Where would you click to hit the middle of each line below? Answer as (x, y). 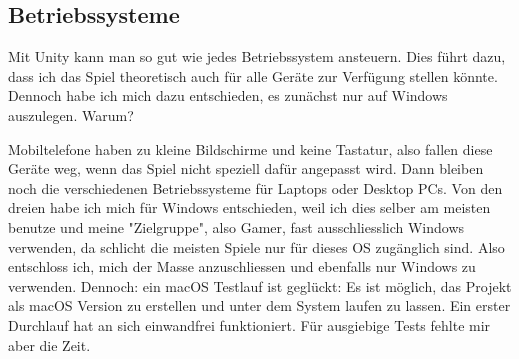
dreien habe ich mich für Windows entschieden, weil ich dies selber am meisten (249, 207)
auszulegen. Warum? (71, 114)
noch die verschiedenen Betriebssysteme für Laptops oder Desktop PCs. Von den (255, 187)
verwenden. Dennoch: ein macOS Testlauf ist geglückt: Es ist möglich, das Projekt (260, 285)
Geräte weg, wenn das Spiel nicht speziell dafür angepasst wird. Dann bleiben (246, 168)
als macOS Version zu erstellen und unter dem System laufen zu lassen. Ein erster (259, 305)
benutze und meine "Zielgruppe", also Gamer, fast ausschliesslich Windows (236, 226)
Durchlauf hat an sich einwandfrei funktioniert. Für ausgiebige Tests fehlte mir (249, 324)
